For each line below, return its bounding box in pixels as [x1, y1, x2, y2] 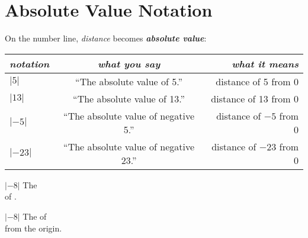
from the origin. [5, 221, 62, 234]
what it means [232, 56, 299, 70]
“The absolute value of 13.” [73, 91, 185, 105]
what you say [97, 56, 161, 70]
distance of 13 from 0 [211, 91, 299, 105]
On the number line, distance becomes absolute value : [5, 32, 207, 44]
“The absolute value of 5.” [75, 74, 183, 88]
